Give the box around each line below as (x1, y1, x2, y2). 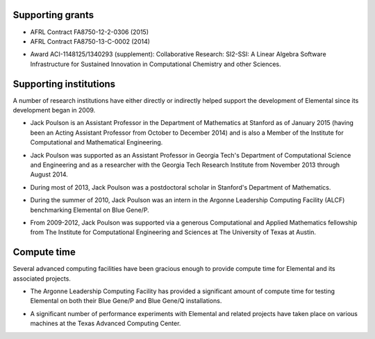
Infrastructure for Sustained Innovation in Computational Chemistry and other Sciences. (30, 60, 281, 68)
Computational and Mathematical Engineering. (30, 138, 163, 147)
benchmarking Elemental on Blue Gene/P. (30, 206, 149, 214)
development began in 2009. (12, 106, 96, 114)
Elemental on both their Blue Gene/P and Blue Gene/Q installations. (30, 297, 222, 305)
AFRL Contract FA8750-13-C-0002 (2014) (30, 37, 151, 45)
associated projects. (12, 274, 71, 283)
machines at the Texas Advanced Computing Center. (30, 320, 181, 328)
